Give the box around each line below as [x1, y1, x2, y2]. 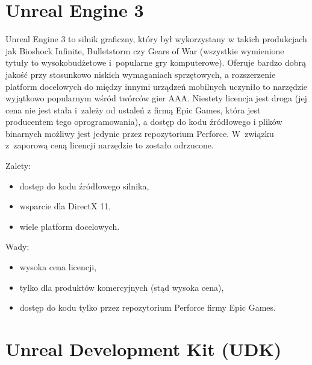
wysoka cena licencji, [19, 261, 97, 273]
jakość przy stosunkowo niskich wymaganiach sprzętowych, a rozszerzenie [5, 68, 276, 80]
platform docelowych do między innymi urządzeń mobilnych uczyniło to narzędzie [5, 80, 308, 92]
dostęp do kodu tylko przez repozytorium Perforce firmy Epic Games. [19, 301, 276, 314]
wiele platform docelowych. [19, 220, 120, 232]
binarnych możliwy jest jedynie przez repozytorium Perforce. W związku [5, 127, 274, 139]
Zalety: [5, 159, 31, 172]
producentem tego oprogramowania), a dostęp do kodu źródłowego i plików [5, 115, 282, 128]
